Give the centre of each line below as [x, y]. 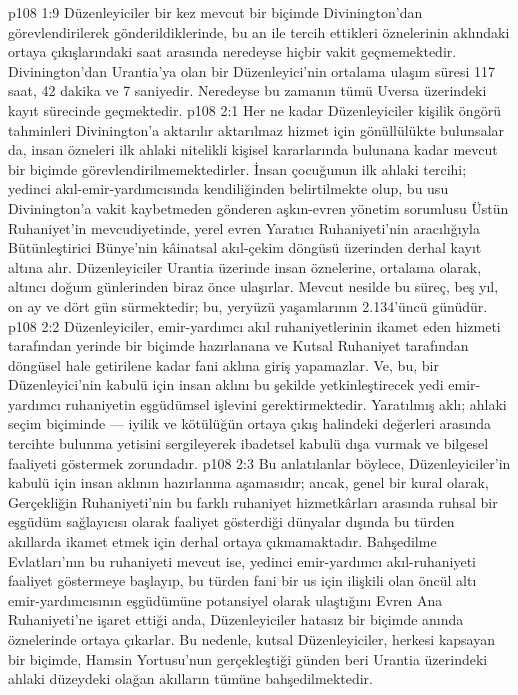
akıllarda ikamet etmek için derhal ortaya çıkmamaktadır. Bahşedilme [222, 541]
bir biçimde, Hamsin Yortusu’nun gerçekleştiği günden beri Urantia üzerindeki [248, 658]
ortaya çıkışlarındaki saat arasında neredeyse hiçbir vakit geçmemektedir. [232, 51]
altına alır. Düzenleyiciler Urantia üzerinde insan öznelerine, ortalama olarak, [245, 266]
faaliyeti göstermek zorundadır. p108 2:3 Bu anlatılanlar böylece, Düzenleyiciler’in [259, 462]
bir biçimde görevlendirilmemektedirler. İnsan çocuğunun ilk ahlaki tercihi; [237, 168]
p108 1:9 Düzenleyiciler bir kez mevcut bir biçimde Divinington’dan [215, 12]
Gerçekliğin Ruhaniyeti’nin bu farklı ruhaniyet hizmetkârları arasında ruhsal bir [253, 501]
